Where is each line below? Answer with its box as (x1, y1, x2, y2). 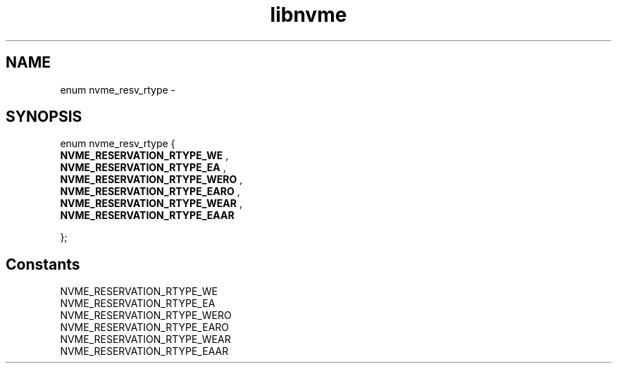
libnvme (270, 3, 347, 27)
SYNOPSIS (6, 108, 82, 126)
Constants (6, 255, 80, 273)
